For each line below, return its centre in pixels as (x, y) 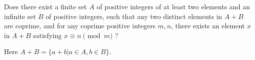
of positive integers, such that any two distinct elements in (134, 16)
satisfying (47, 35)
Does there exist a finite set (46, 6)
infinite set (20, 16)
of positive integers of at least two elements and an (173, 6)
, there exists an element (208, 26)
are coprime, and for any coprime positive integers (80, 26)
